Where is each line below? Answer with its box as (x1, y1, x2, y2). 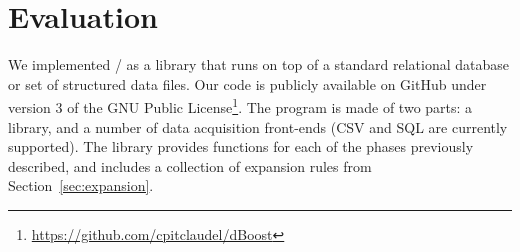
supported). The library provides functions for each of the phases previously (8, 136, 474, 157)
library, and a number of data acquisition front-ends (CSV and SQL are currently (8, 116, 508, 137)
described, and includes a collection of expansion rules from (8, 155, 372, 176)
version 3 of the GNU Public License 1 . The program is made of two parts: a (8, 94, 473, 117)
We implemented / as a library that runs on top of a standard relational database (8, 54, 510, 75)
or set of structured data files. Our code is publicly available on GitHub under (8, 73, 487, 94)
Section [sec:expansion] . (8, 175, 154, 196)
